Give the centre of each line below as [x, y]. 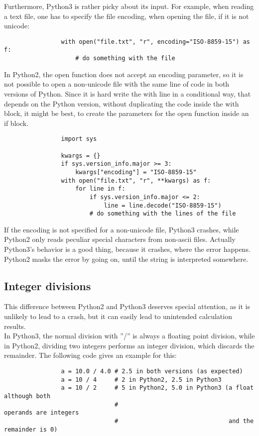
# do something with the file [125, 58]
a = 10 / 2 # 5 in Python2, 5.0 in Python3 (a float [157, 388]
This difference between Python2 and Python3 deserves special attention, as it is [127, 306]
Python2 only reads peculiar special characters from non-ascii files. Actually [120, 239]
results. [15, 326]
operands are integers [42, 413]
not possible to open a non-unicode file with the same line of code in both [117, 84]
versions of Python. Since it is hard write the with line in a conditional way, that [128, 93]
